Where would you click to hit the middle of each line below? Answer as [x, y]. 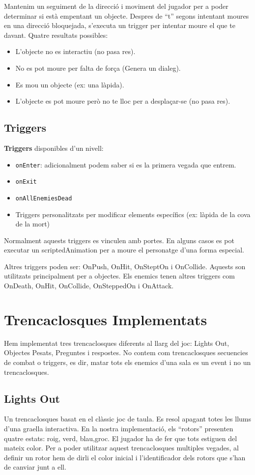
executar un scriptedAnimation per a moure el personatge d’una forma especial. [124, 250]
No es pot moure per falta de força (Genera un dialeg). [98, 68]
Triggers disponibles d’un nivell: [54, 148]
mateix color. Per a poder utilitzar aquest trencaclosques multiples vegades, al [121, 448]
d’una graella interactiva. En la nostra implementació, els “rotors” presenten [119, 428]
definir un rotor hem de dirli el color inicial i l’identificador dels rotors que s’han [125, 457]
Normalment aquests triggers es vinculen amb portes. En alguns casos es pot [119, 240]
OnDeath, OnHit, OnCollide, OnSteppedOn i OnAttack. [89, 286]
